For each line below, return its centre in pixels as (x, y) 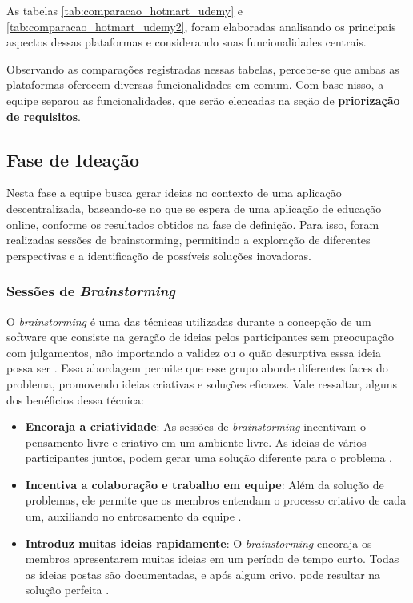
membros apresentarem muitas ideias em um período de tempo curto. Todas (212, 559)
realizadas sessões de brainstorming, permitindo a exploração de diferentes (188, 240)
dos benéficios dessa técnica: (75, 399)
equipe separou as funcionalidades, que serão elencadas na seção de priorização (203, 100)
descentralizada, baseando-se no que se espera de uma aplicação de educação (194, 208)
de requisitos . (44, 116)
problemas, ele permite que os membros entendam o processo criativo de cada (216, 500)
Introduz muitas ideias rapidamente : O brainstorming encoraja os (198, 543)
